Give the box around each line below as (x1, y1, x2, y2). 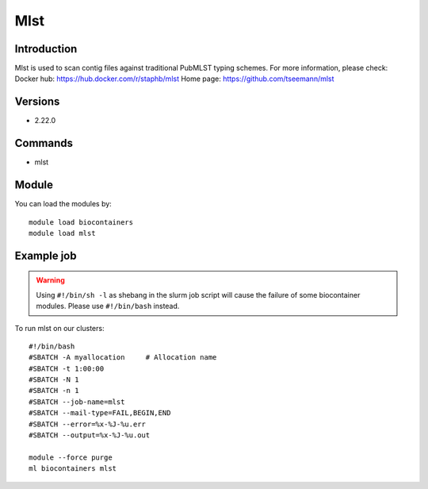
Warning (36, 275, 65, 285)
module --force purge (29, 452, 113, 462)
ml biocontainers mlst (29, 464, 117, 473)
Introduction (14, 42, 78, 56)
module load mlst (29, 229, 96, 237)
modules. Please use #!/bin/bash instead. (36, 302, 180, 311)
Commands (14, 137, 74, 150)
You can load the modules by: (14, 199, 113, 209)
